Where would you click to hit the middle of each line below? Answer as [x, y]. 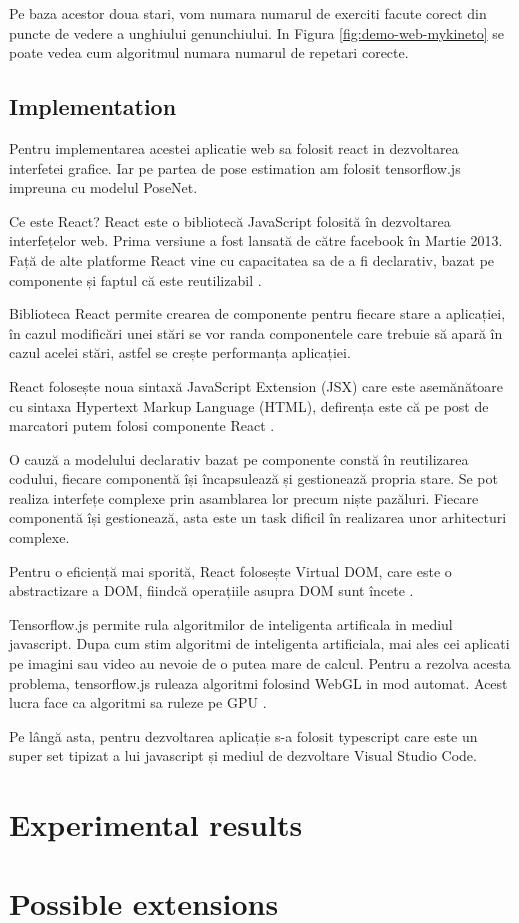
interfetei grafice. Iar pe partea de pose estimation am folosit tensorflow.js [235, 167]
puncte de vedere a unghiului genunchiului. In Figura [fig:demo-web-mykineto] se [257, 32]
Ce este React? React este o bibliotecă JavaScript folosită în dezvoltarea [230, 220]
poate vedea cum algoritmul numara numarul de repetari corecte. [209, 52]
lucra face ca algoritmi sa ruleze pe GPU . [138, 702]
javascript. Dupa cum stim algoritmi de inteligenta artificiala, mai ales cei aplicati [259, 643]
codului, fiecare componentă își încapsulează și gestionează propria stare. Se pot [253, 478]
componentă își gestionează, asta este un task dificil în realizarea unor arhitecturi [258, 517]
